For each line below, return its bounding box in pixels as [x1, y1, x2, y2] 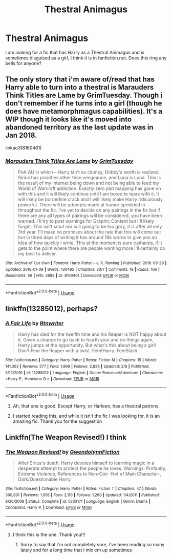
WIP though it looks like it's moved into [5, 115, 132, 124]
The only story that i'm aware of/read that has [5, 75, 155, 84]
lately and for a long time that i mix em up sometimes [20, 547, 132, 553]
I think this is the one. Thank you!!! [12, 531, 85, 538]
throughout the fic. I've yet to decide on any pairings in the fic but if [17, 207, 160, 213]
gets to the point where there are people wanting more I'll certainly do [17, 245, 165, 251]
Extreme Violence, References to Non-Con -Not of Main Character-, [17, 471, 161, 477]
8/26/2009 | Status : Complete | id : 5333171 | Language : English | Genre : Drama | [5, 499, 150, 504]
